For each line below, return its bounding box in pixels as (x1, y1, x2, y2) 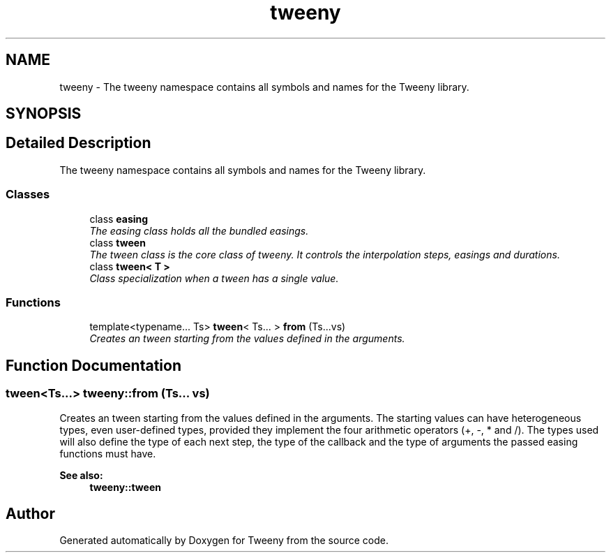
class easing (89, 212, 149, 225)
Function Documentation (6, 356, 181, 374)
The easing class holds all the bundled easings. (89, 224, 309, 237)
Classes (6, 187, 50, 202)
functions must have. (59, 447, 156, 460)
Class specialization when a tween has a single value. (89, 272, 339, 284)
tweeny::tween (89, 480, 161, 493)
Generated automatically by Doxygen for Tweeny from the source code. (59, 534, 389, 547)
